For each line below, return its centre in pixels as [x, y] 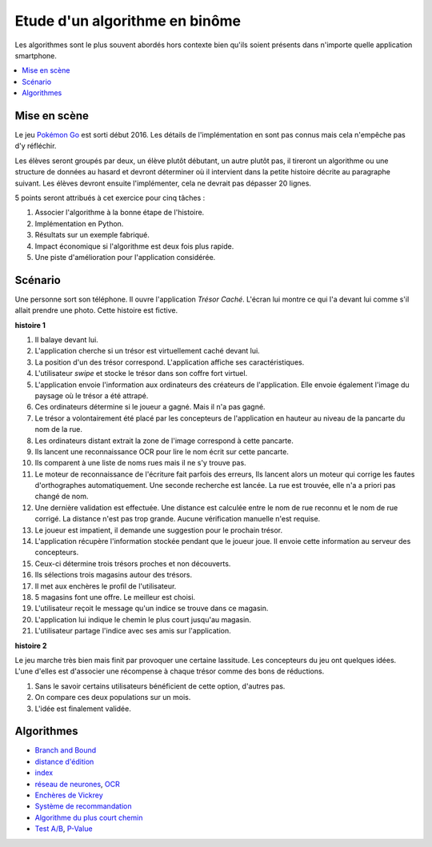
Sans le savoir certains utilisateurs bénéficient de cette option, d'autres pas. [160, 686]
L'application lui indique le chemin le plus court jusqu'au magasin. [143, 619]
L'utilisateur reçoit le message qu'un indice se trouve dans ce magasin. [152, 609]
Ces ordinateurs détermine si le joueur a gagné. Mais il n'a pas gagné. [150, 407]
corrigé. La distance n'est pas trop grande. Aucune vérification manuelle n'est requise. [178, 519]
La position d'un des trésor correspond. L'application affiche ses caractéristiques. [170, 362]
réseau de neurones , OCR [77, 784]
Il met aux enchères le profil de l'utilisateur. [106, 586]
